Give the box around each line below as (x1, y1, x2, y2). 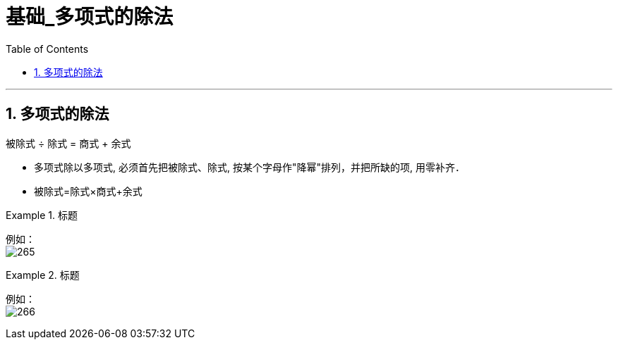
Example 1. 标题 (6, 208, 78, 221)
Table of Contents (6, 42, 89, 55)
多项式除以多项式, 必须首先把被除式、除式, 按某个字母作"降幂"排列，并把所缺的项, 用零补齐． (34, 161, 465, 173)
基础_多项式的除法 (6, 5, 174, 29)
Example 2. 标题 (6, 268, 80, 281)
